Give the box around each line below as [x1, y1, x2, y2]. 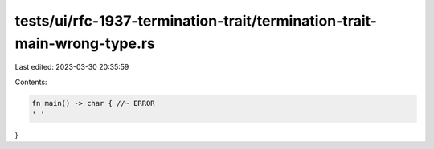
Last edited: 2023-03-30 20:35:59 [14, 62, 129, 72]
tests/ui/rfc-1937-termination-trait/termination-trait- [14, 12, 378, 30]
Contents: [14, 77, 47, 87]
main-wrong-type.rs [14, 34, 156, 52]
